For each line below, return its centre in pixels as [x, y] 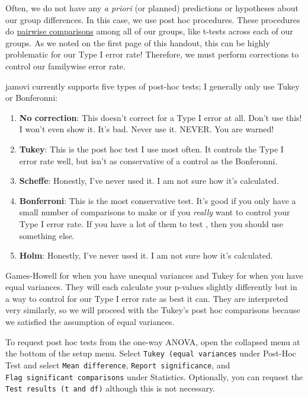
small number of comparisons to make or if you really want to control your [155, 212]
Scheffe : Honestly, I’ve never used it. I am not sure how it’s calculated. [149, 181]
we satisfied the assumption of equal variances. [90, 322]
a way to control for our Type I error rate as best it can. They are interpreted [147, 298]
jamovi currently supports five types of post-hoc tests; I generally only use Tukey [153, 86]
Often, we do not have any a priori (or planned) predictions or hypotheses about [152, 8]
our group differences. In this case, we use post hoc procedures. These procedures [153, 19]
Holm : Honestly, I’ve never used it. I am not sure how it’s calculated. [146, 255]
